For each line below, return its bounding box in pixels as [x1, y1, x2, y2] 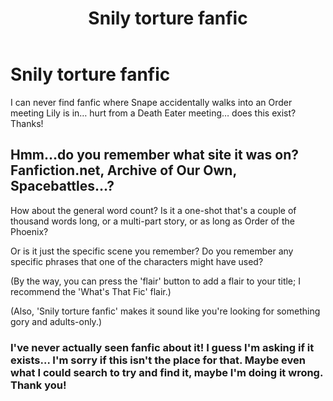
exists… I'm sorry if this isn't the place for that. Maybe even [10, 353, 306, 367]
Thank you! [10, 378, 67, 392]
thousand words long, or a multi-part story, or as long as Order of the [10, 215, 295, 227]
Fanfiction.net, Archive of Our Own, [10, 162, 237, 179]
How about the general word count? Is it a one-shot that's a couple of [10, 204, 297, 216]
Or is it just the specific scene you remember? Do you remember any [10, 245, 294, 257]
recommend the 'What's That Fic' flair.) [10, 285, 172, 297]
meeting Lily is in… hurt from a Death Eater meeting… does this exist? [10, 107, 297, 119]
